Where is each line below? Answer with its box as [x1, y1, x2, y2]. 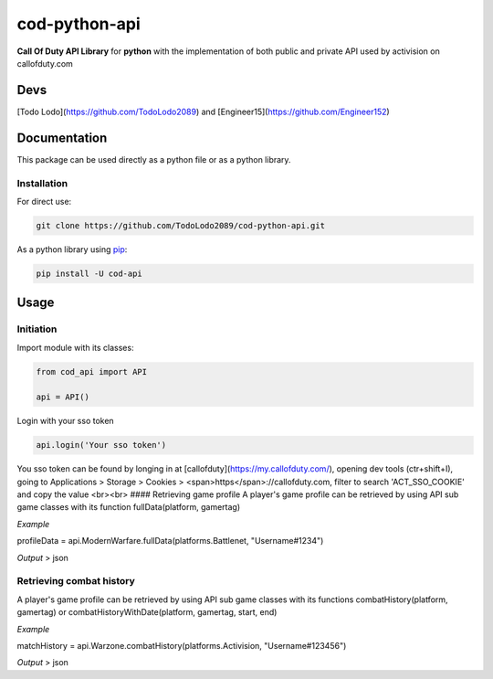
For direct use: [16, 196, 72, 207]
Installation [16, 176, 68, 189]
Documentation [16, 130, 108, 145]
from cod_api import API [36, 366, 148, 377]
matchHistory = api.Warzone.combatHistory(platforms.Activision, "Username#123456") [16, 640, 347, 651]
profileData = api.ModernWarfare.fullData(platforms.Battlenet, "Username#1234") [16, 536, 324, 546]
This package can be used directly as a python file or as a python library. [16, 154, 291, 164]
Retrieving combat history [16, 575, 136, 588]
